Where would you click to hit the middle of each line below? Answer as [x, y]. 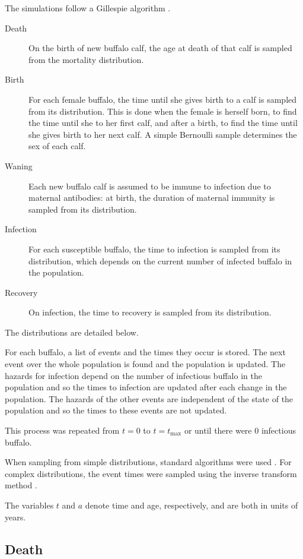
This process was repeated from [62, 430]
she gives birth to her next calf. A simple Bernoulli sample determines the [163, 134]
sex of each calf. [57, 146]
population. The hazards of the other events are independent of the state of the [149, 398]
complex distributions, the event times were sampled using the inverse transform [151, 473]
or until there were [218, 430]
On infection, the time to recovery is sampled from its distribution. [150, 312]
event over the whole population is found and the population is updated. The [145, 364]
